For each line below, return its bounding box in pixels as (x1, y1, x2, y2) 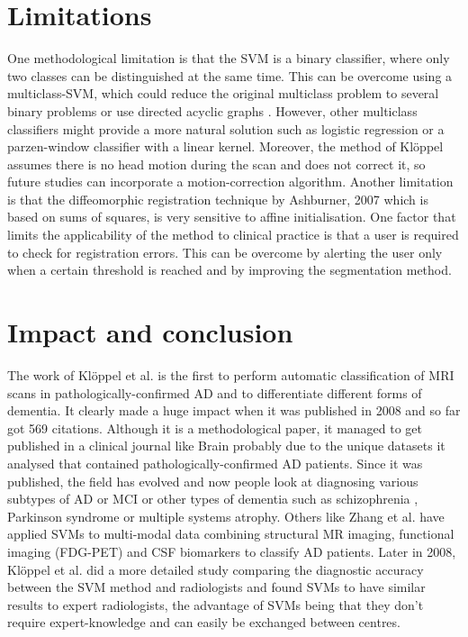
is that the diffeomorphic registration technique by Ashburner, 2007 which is (7, 189, 428, 208)
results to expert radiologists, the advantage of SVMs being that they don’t (7, 595, 424, 614)
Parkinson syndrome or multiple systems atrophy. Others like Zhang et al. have (7, 506, 445, 525)
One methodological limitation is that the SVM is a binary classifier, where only (7, 49, 450, 68)
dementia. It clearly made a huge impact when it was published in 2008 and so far (7, 401, 461, 420)
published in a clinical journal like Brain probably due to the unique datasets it (7, 436, 445, 455)
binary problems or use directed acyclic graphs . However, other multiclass (7, 101, 418, 120)
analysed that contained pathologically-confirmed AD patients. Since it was (7, 453, 423, 472)
